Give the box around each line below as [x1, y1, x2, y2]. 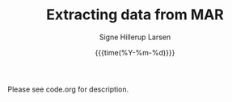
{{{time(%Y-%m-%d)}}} [95, 47, 175, 57]
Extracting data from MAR [46, 6, 224, 24]
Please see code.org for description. [7, 84, 129, 94]
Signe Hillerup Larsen [99, 32, 171, 42]
